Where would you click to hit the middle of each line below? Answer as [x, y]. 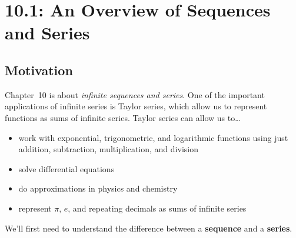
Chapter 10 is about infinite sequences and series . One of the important [135, 94]
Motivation [39, 70]
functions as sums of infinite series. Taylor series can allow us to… [123, 117]
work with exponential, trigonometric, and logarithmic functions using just [153, 137]
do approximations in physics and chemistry [98, 188]
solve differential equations [66, 168]
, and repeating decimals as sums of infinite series [157, 208]
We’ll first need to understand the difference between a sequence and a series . [149, 228]
